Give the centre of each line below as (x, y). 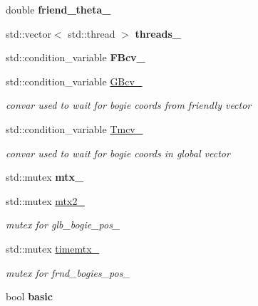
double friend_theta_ (58, 9)
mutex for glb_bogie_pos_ (63, 225)
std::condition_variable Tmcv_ (74, 128)
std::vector (29, 33)
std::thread (92, 33)
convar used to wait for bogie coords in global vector (118, 153)
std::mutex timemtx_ (53, 248)
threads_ (158, 33)
